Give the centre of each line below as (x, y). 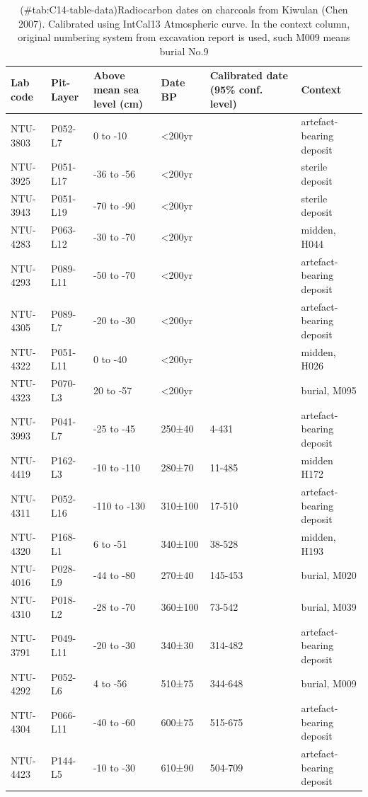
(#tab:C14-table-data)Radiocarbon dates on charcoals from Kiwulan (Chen (184, 9)
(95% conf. (236, 89)
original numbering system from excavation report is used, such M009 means (184, 37)
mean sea (116, 89)
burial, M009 (329, 683)
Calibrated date (249, 75)
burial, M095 (329, 390)
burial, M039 (329, 606)
